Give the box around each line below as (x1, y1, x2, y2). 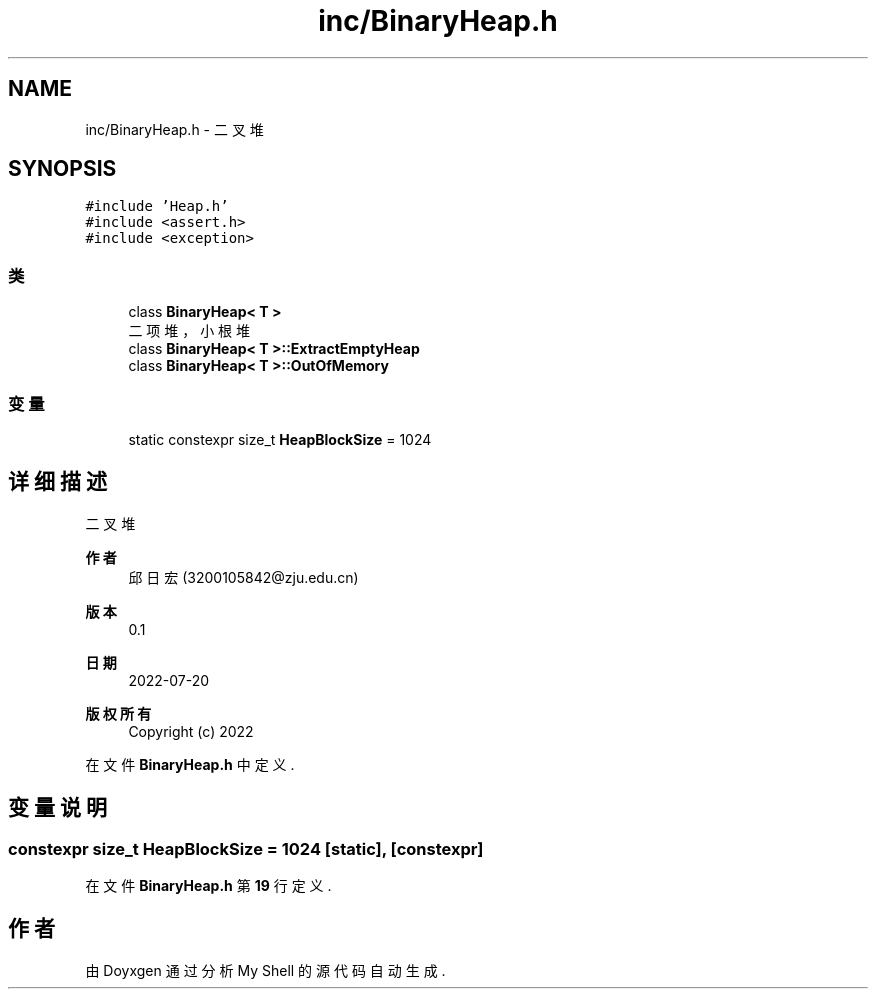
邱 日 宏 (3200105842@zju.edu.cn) (128, 568, 359, 586)
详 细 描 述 (8, 469, 107, 495)
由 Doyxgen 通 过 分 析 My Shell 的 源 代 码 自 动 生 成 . (85, 961, 446, 979)
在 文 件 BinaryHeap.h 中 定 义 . (85, 755, 295, 773)
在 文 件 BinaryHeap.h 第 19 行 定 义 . (85, 877, 332, 894)
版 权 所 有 (85, 704, 152, 722)
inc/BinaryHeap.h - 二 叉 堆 (85, 120, 264, 138)
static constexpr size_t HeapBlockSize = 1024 (128, 430, 432, 448)
